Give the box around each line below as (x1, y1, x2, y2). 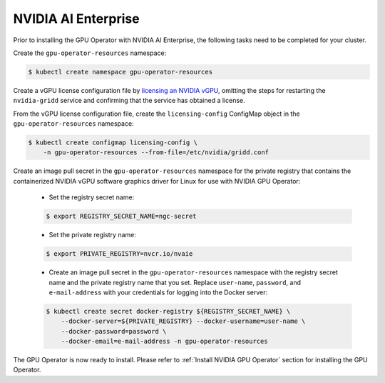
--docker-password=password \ (61, 327, 167, 335)
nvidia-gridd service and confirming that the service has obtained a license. (13, 96, 245, 105)
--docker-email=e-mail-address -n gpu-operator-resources (61, 337, 268, 346)
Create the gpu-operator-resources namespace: (13, 49, 167, 57)
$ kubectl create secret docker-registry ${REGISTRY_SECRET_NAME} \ (46, 307, 291, 315)
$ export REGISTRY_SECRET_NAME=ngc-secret (46, 212, 197, 221)
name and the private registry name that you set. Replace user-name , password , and (48, 278, 302, 287)
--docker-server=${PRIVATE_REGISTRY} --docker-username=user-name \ (61, 317, 306, 325)
